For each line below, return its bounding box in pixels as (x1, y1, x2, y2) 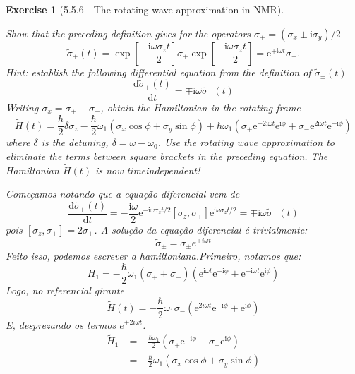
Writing (6, 99, 39, 114)
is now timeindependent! (95, 162, 200, 177)
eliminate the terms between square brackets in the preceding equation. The (6, 149, 328, 163)
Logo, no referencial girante (6, 282, 124, 297)
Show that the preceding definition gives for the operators (6, 25, 251, 40)
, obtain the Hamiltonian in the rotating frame (100, 99, 301, 114)
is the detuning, (41, 135, 109, 150)
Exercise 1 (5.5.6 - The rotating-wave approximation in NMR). (6, 2, 284, 16)
